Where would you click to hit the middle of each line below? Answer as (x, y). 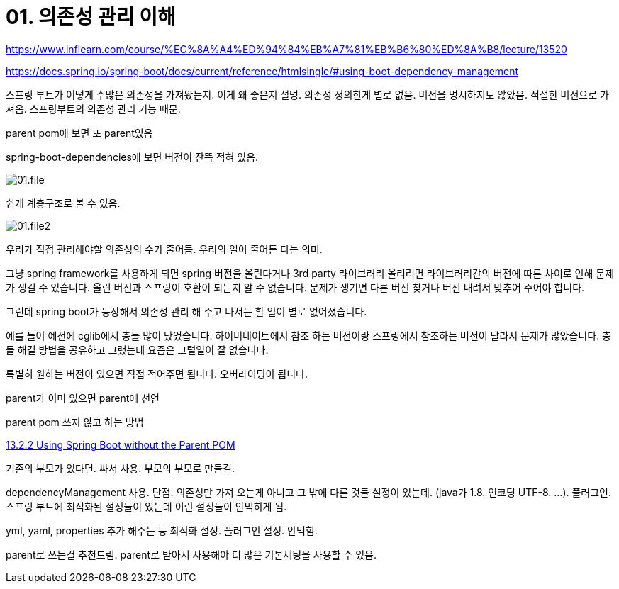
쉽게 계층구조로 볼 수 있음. (63, 203)
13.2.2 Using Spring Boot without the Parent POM (121, 444)
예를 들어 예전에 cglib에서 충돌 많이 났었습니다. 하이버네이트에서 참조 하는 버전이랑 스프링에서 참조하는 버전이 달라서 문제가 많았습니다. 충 (308, 335)
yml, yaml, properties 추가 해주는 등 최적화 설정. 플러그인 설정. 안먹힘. (162, 530)
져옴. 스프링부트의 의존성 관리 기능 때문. (93, 108)
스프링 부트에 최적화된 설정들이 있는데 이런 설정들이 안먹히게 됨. (146, 506)
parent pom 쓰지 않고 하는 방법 (75, 422)
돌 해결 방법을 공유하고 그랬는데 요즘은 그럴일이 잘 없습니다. (137, 349)
